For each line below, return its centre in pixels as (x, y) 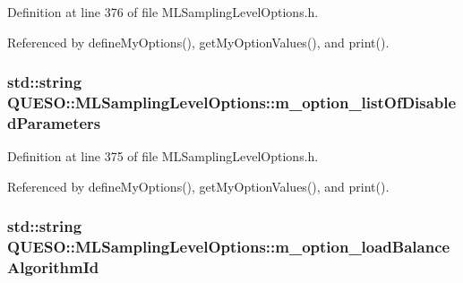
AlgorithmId (53, 267)
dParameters (54, 122)
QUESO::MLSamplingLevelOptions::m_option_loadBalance (229, 247)
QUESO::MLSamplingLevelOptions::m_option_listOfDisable (232, 103)
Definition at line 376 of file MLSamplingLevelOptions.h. (163, 12)
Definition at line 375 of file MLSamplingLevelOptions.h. (163, 156)
